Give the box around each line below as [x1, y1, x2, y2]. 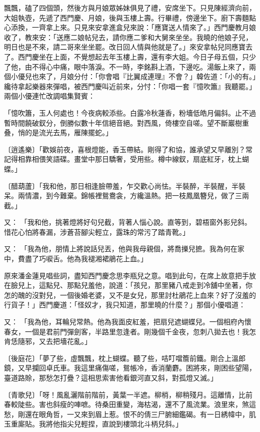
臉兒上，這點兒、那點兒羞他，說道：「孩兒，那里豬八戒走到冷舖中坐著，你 [10, 280, 252, 290]
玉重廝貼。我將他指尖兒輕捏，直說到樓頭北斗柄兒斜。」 [4, 418, 182, 429]
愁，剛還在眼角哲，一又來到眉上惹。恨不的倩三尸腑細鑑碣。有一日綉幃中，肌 [4, 408, 256, 419]
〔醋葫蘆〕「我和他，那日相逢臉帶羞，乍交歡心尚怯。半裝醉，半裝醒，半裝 [4, 180, 245, 191]
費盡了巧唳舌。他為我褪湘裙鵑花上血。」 [17, 253, 147, 264]
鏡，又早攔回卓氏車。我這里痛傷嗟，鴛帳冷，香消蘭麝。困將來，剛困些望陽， [4, 362, 256, 373]
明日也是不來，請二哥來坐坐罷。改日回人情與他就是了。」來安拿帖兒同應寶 [4, 42, 245, 52]
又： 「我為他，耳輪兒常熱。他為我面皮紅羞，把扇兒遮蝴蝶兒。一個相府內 [4, 316, 244, 327]
